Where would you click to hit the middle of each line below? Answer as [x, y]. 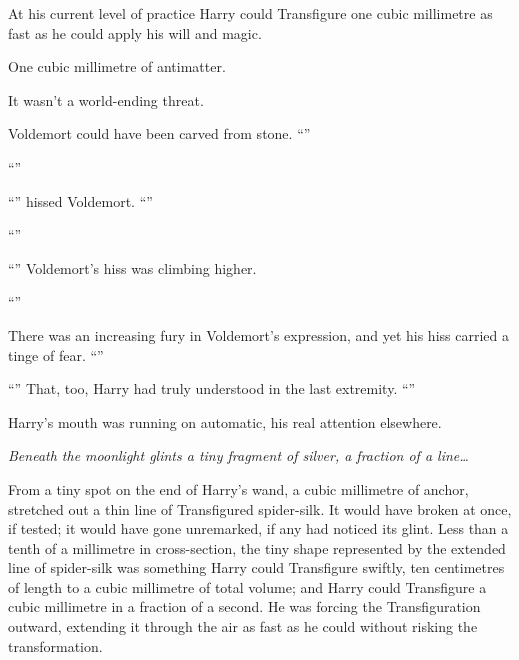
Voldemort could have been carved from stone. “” [159, 133]
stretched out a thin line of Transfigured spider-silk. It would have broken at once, [260, 508]
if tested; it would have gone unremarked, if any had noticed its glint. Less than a [258, 528]
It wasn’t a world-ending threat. [106, 99]
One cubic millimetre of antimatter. [117, 66]
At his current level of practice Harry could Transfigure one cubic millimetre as [250, 13]
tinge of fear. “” [56, 354]
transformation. [55, 645]
